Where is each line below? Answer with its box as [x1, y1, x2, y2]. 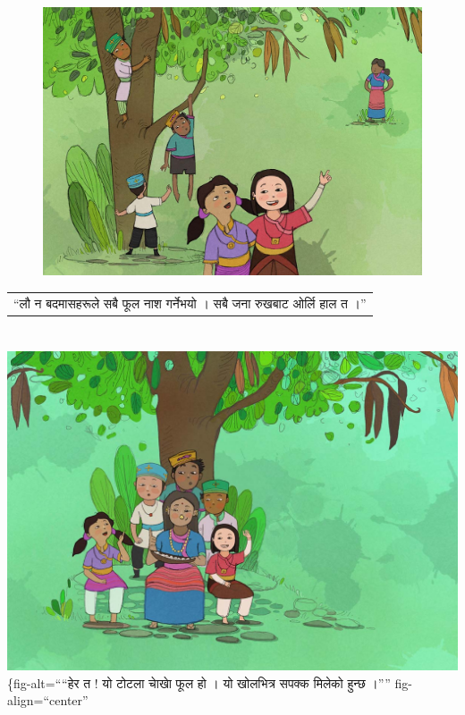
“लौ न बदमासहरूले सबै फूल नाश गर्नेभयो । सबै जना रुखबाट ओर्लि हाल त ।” [13, 293, 367, 312]
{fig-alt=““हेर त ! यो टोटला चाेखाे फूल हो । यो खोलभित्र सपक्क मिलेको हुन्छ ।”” [7, 673, 391, 692]
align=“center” [7, 691, 89, 710]
